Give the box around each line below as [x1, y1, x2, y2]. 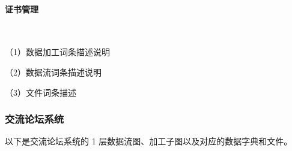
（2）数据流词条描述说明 [5, 65, 102, 78]
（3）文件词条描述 [5, 86, 76, 98]
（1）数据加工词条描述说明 [5, 46, 110, 58]
